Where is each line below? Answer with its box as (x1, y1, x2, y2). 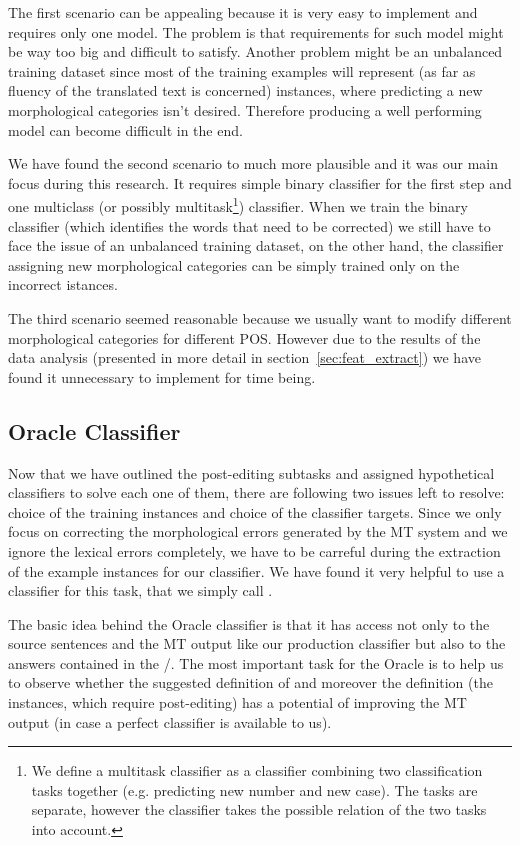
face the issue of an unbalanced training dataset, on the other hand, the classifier (8, 235, 504, 256)
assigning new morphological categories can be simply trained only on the (8, 254, 460, 275)
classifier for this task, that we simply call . (8, 580, 273, 601)
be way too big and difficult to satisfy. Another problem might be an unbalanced (8, 41, 503, 62)
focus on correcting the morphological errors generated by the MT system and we (8, 521, 508, 542)
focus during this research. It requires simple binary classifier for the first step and (8, 172, 512, 193)
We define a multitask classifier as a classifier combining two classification (31, 760, 483, 781)
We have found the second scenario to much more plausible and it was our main (8, 153, 499, 174)
